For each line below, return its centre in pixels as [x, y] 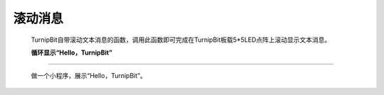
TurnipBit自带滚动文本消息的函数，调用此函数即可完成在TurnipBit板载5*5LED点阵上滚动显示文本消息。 [181, 40]
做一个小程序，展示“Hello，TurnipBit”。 [89, 76]
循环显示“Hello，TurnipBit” [72, 52]
